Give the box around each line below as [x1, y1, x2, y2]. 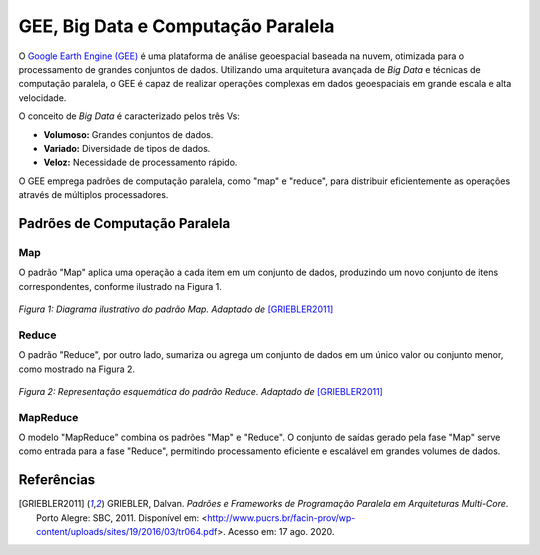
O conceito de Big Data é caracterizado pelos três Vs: [18, 110, 240, 122]
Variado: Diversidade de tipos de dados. [43, 142, 211, 154]
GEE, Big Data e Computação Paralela [18, 15, 335, 37]
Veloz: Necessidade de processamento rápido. [43, 156, 238, 169]
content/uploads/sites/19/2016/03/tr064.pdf [36, 526, 218, 538]
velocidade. [18, 91, 67, 104]
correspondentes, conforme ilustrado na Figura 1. [18, 280, 222, 292]
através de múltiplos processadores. [18, 189, 169, 201]
